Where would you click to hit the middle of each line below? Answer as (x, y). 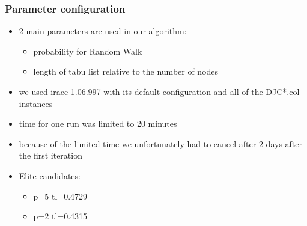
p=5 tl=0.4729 (60, 196)
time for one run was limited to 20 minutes (98, 124)
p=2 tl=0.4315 (60, 216)
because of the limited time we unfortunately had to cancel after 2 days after (160, 143)
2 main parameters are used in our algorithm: (103, 31)
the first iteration (50, 155)
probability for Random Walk (88, 51)
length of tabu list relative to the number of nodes (126, 71)
